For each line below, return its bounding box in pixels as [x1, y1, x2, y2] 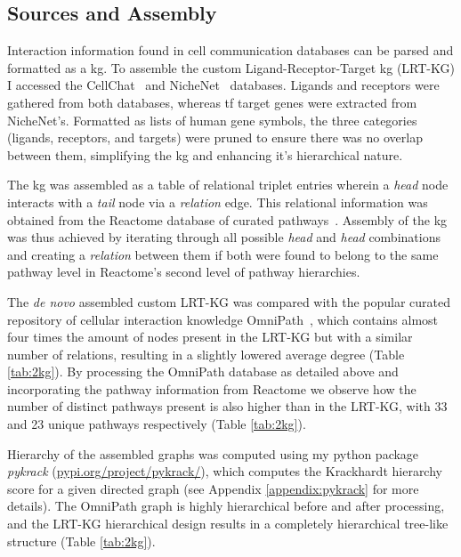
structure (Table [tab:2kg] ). [7, 531, 156, 550]
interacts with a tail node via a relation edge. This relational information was [7, 192, 428, 211]
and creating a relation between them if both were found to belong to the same [7, 245, 439, 263]
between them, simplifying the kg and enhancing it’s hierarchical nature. [7, 145, 403, 164]
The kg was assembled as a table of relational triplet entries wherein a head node [7, 175, 449, 194]
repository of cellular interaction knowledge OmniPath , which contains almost [7, 310, 439, 328]
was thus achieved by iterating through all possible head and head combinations [7, 228, 441, 246]
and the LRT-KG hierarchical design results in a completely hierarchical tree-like [7, 514, 449, 533]
